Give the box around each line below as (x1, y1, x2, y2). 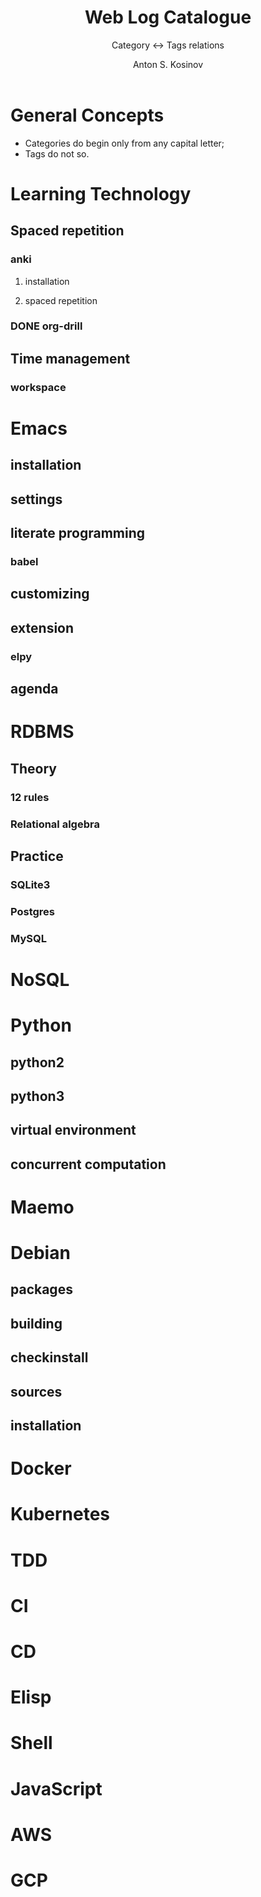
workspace (10, 380, 67, 394)
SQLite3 (10, 877, 51, 891)
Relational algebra (10, 817, 100, 831)
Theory (10, 760, 58, 777)
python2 (10, 1054, 65, 1071)
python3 (10, 1087, 65, 1105)
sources (10, 1383, 63, 1400)
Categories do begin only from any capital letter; (24, 137, 225, 149)
